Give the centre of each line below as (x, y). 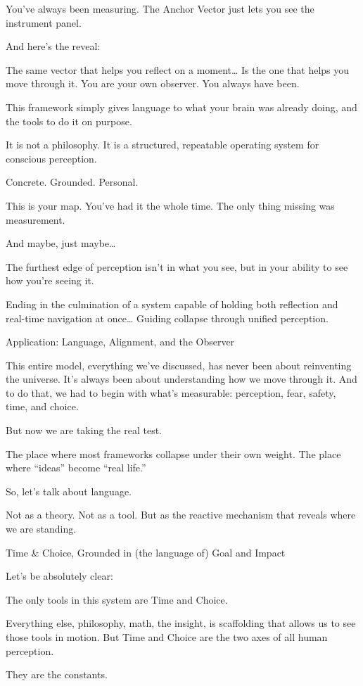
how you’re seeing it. (50, 280)
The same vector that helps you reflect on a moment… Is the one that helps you (178, 69)
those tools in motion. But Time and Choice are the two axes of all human (167, 637)
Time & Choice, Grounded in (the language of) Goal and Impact (146, 552)
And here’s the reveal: (53, 46)
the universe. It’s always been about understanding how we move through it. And (181, 379)
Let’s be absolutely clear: (59, 576)
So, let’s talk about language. (69, 491)
